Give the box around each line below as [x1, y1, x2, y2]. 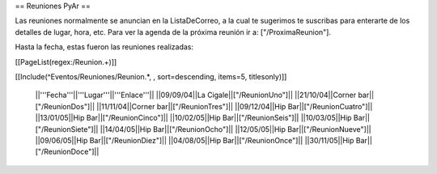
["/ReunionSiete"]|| [35, 124, 99, 134]
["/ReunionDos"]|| [35, 101, 95, 111]
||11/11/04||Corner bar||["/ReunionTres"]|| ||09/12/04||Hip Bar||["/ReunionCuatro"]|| [96, 101, 373, 111]
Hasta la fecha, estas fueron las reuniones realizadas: [15, 42, 194, 52]
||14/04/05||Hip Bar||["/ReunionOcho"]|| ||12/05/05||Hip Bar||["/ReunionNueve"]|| [100, 124, 371, 134]
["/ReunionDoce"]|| [35, 146, 100, 157]
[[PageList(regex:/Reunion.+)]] [15, 57, 117, 66]
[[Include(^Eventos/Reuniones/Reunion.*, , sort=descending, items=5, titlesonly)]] [15, 71, 287, 81]
